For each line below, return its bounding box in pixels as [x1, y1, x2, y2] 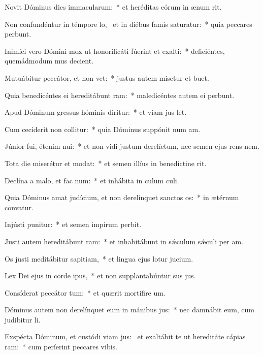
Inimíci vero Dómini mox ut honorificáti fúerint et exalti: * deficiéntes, [5, 45, 225, 56]
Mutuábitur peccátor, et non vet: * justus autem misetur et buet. [5, 72, 209, 83]
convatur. [5, 202, 34, 212]
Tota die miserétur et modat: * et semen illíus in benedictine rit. [5, 157, 207, 168]
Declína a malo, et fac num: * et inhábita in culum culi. [5, 175, 179, 185]
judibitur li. [5, 314, 41, 325]
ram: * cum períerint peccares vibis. [5, 341, 117, 352]
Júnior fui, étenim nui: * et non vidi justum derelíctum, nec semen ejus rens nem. [5, 141, 259, 151]
